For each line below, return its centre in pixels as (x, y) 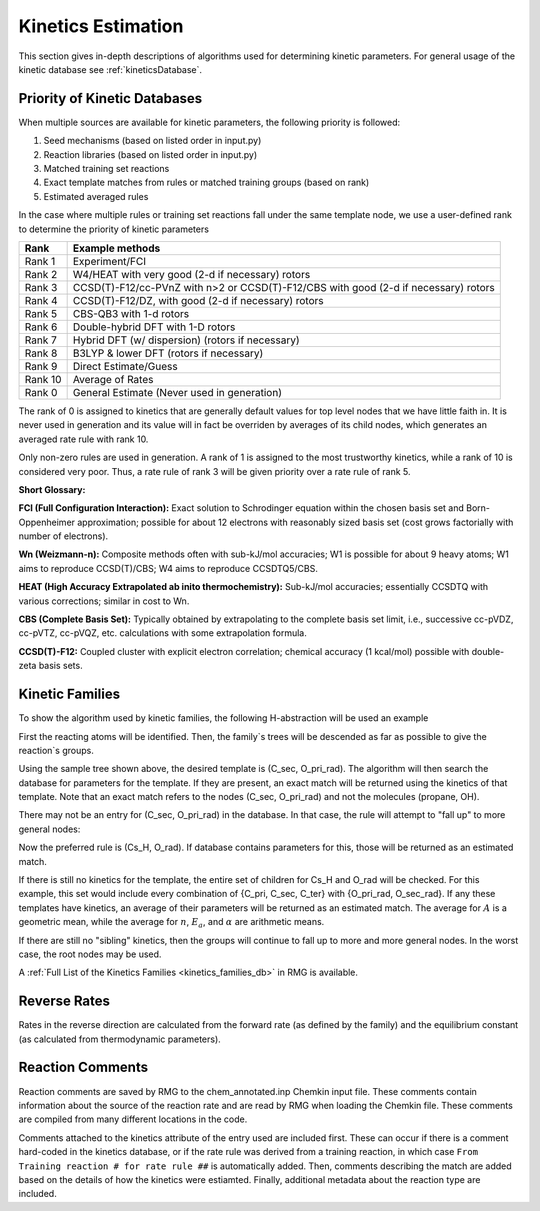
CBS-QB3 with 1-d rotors (131, 313)
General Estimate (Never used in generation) (177, 392)
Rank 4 (41, 300)
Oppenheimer (46, 522)
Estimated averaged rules (96, 196)
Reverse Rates (64, 1001)
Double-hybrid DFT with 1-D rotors (154, 327)
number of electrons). (63, 536)
